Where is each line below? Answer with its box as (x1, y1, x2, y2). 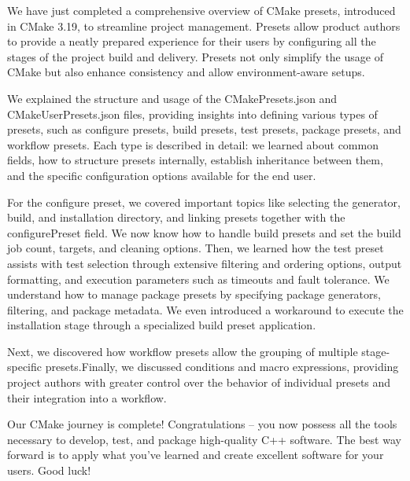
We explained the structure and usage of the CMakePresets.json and (7, 90, 338, 106)
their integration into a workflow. (7, 389, 167, 406)
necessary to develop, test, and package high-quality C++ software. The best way (7, 431, 401, 447)
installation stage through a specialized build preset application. (7, 317, 316, 333)
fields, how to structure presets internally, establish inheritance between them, (7, 152, 383, 168)
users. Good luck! (7, 462, 91, 479)
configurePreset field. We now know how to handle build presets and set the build (7, 224, 401, 240)
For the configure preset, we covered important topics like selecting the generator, (7, 193, 401, 210)
